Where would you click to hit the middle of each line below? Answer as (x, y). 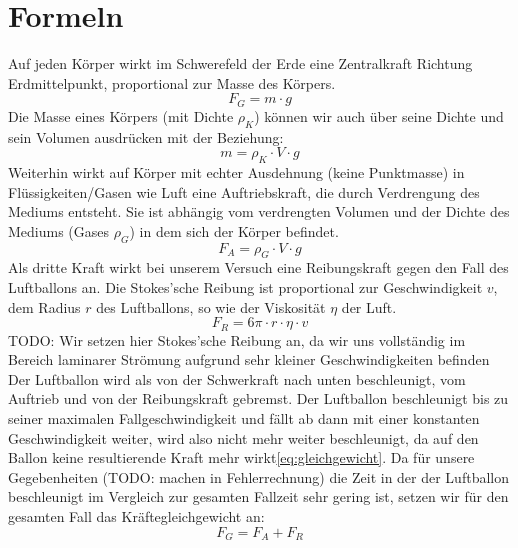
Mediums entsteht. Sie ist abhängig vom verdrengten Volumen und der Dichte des (259, 211)
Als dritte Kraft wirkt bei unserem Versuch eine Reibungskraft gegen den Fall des (258, 267)
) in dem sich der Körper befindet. (234, 230)
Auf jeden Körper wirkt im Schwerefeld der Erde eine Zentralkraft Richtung (240, 63)
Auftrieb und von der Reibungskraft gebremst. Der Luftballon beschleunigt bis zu (258, 398)
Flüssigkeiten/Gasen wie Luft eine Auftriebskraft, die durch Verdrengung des (244, 191)
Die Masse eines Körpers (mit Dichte (121, 115)
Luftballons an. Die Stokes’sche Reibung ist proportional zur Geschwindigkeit (245, 286)
